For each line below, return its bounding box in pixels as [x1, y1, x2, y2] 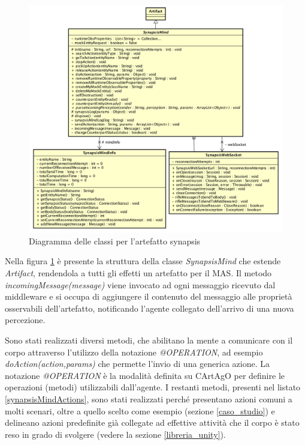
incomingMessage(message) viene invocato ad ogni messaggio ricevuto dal [5, 278, 276, 291]
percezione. [5, 313, 46, 326]
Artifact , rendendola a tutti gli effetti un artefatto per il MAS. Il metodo [5, 267, 272, 279]
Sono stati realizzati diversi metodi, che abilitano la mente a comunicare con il [5, 334, 293, 347]
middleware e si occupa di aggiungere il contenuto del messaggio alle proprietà [5, 290, 292, 303]
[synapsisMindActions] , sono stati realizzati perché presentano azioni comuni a [5, 393, 292, 405]
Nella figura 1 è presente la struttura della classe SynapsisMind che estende [5, 255, 281, 267]
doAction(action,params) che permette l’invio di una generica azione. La [5, 357, 270, 370]
